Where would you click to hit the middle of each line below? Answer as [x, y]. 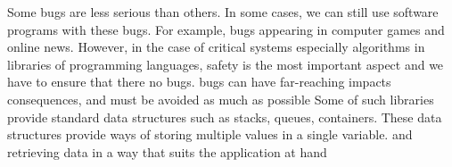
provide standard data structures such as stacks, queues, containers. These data [225, 117]
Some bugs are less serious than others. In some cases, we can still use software [223, 12]
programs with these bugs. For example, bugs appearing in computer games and [226, 29]
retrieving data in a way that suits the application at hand [167, 151]
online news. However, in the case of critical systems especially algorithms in [216, 47]
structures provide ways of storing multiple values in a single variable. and [210, 134]
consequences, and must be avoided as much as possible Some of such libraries [221, 99]
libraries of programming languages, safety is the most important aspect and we [226, 64]
